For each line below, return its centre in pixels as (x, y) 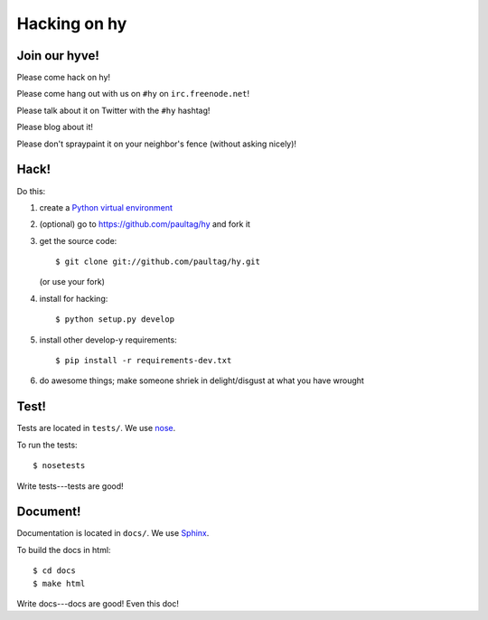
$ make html (59, 583)
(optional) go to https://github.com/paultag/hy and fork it (145, 224)
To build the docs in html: (64, 550)
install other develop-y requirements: (108, 340)
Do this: (31, 191)
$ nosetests (59, 466)
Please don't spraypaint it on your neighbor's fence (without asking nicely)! (157, 144)
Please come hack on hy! (64, 78)
